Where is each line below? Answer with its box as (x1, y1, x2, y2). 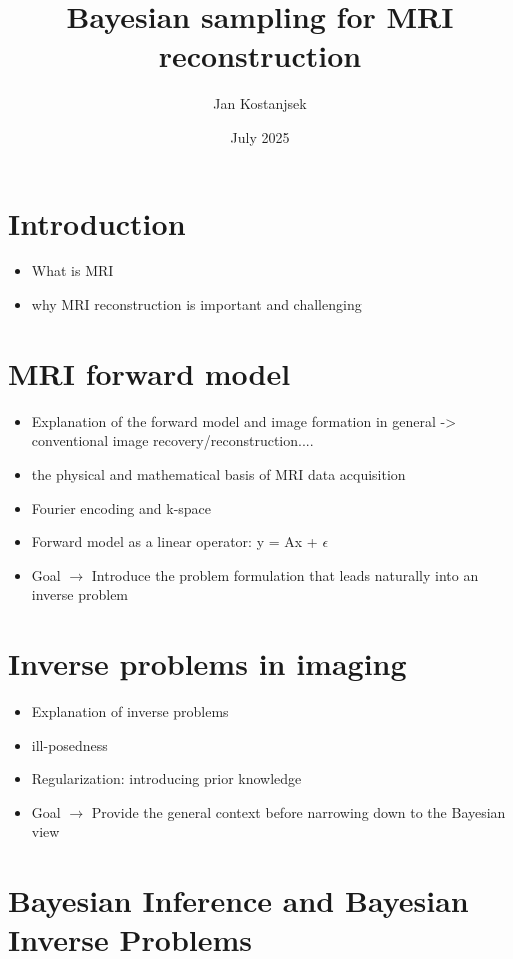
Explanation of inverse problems (31, 701, 229, 722)
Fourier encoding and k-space (31, 497, 212, 518)
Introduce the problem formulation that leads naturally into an (91, 564, 479, 585)
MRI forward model (8, 352, 291, 393)
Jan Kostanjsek (213, 93, 307, 114)
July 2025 (230, 126, 290, 147)
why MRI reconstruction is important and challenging (31, 294, 362, 315)
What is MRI (31, 260, 114, 281)
